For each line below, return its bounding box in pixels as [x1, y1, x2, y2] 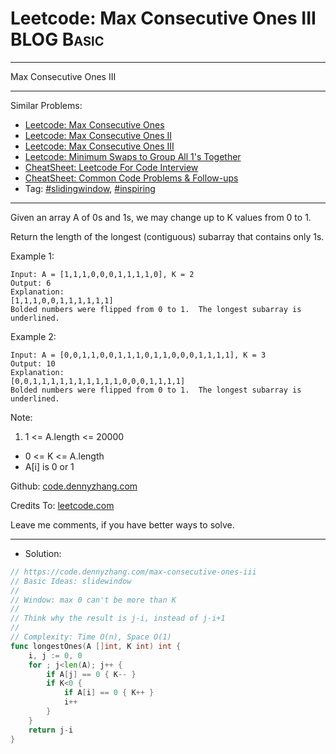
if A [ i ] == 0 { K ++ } [63, 688, 155, 698]
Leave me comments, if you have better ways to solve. [10, 518, 235, 531]
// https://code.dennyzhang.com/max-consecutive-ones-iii [10, 567, 257, 577]
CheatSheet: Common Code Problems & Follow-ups [24, 172, 239, 184]
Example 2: [10, 330, 57, 342]
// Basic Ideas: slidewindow [10, 576, 132, 586]
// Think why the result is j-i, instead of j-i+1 [10, 613, 226, 624]
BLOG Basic [10, 28, 105, 51]
